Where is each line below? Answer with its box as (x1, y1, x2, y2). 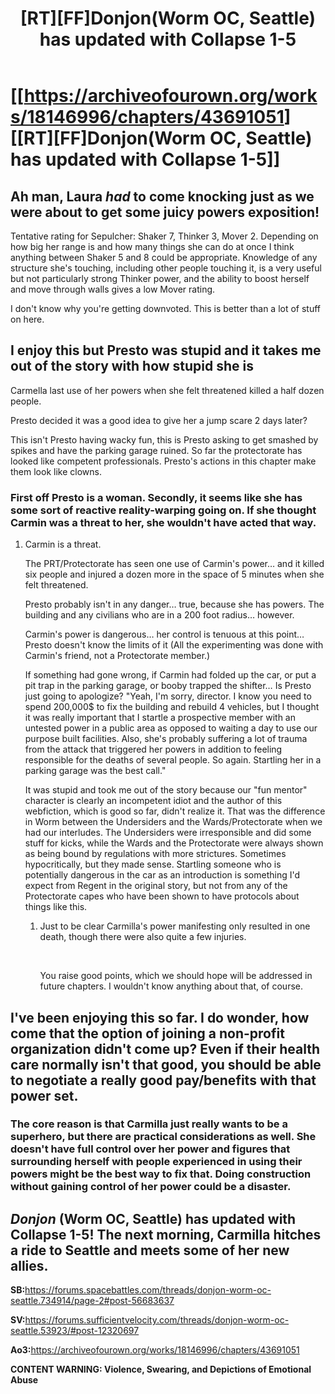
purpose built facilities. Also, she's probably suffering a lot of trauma (24, 733, 308, 745)
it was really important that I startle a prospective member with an (24, 712, 297, 724)
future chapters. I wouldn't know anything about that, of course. (39, 980, 303, 992)
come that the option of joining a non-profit (10, 1025, 285, 1042)
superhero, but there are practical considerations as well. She (10, 1130, 317, 1144)
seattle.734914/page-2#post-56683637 (10, 1295, 175, 1307)
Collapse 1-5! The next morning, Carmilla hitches (10, 1226, 322, 1243)
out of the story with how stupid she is (10, 358, 255, 375)
